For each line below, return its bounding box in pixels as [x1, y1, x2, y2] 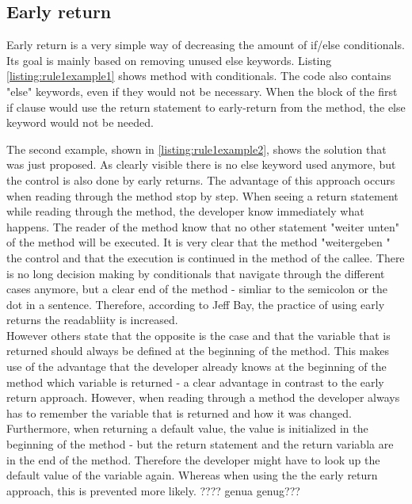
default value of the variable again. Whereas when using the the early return [6, 467, 378, 483]
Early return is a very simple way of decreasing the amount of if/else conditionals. [6, 36, 405, 53]
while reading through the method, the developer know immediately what [6, 203, 364, 220]
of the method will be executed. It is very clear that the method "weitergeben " [6, 234, 391, 250]
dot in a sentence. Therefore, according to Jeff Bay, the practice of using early [6, 296, 385, 312]
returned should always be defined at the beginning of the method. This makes [6, 342, 390, 359]
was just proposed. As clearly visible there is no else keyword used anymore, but [6, 156, 396, 173]
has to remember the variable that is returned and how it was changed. [6, 404, 352, 421]
